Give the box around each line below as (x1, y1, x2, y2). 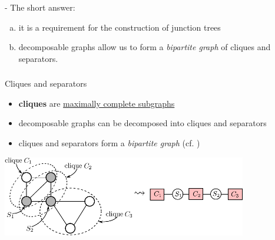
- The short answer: (5, 1, 75, 13)
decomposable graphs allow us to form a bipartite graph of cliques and (18, 41, 271, 53)
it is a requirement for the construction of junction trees (18, 21, 221, 33)
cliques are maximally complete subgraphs (18, 97, 175, 109)
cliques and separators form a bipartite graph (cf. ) (18, 137, 200, 149)
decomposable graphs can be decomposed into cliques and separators (18, 117, 267, 129)
